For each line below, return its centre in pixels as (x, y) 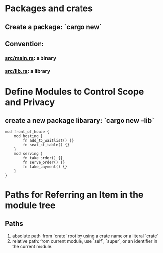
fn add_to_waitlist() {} (48, 140)
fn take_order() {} (43, 158)
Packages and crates (49, 9)
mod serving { (28, 154)
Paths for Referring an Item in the (74, 195)
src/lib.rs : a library (28, 71)
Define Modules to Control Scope (75, 92)
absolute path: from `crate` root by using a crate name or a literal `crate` (85, 236)
